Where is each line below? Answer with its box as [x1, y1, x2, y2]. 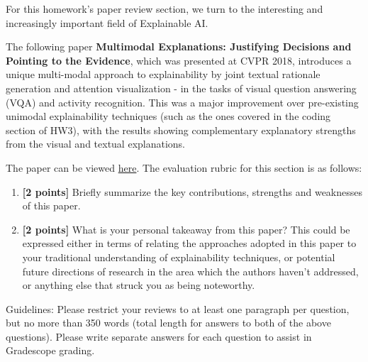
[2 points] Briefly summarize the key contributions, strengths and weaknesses [22, 184, 363, 199]
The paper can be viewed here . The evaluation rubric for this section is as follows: [6, 160, 362, 175]
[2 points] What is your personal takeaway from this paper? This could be [22, 221, 350, 236]
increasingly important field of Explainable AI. [6, 15, 208, 30]
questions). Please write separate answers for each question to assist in [6, 329, 312, 344]
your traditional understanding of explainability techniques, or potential [22, 249, 335, 264]
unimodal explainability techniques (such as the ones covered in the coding [6, 109, 331, 124]
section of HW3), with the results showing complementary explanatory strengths [6, 122, 356, 137]
